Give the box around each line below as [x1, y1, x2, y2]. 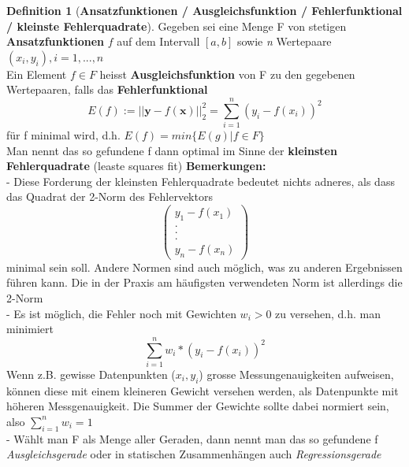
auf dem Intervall [117, 33, 200, 50]
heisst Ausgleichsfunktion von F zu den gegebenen [99, 65, 355, 82]
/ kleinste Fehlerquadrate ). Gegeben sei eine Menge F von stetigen [6, 17, 347, 34]
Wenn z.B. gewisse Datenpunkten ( [6, 365, 176, 382]
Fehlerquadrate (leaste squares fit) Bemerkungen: [6, 158, 266, 174]
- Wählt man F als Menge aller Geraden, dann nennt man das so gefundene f [6, 430, 378, 447]
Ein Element [6, 65, 67, 82]
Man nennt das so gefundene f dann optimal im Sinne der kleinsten [6, 142, 337, 158]
